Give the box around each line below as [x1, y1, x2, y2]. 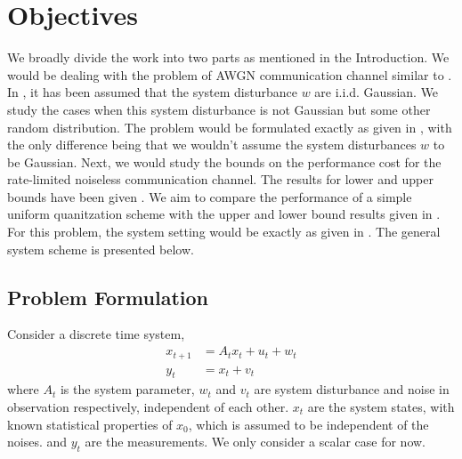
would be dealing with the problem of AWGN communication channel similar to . [7, 65, 452, 84]
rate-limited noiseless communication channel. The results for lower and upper [7, 170, 434, 189]
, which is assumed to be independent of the [188, 415, 429, 433]
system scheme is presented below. [7, 239, 194, 258]
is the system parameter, [60, 380, 195, 399]
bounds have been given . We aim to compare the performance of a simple [7, 187, 412, 205]
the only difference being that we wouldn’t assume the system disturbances [7, 135, 417, 154]
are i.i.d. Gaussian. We [314, 83, 439, 101]
